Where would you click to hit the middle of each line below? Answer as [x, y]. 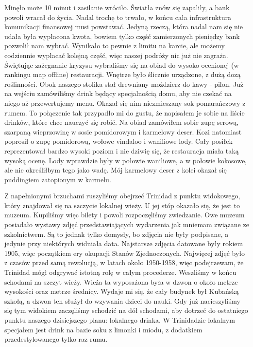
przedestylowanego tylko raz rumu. [56, 339]
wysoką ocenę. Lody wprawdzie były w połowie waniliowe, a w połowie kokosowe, [126, 160]
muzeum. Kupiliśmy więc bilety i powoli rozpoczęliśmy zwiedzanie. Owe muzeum [125, 215]
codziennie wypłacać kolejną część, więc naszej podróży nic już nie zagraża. [116, 55]
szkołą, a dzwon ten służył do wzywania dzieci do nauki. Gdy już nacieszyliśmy [122, 300]
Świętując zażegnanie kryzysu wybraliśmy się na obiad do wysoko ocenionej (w [122, 65]
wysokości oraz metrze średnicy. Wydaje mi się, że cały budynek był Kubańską [122, 291]
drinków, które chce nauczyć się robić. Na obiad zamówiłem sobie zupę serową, [122, 122]
